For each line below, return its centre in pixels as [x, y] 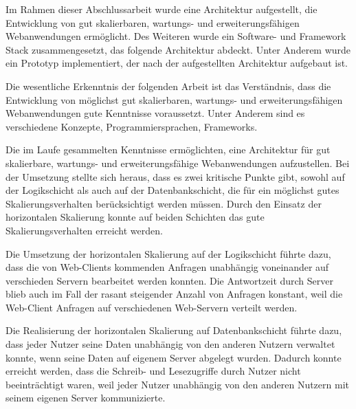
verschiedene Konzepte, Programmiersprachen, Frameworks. [132, 126]
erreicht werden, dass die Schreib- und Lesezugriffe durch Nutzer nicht [153, 371]
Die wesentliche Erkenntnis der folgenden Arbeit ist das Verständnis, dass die [168, 86]
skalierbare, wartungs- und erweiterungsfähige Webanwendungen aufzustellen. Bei [178, 163]
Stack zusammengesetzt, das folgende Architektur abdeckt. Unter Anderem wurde [178, 49]
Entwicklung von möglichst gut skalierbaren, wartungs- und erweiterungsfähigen [174, 99]
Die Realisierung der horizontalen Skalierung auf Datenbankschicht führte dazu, [174, 330]
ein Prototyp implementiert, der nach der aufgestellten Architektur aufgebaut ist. [177, 63]
